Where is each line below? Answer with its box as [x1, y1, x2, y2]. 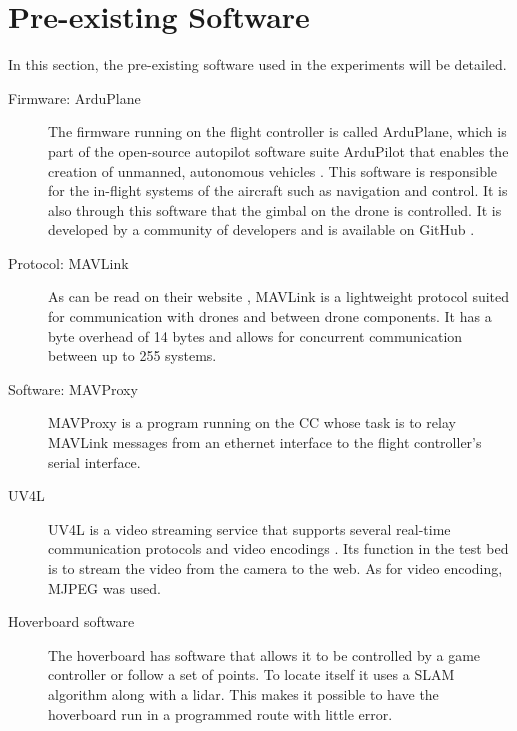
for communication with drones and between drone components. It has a [48, 306, 492, 327]
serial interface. [48, 451, 141, 472]
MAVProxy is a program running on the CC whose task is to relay [48, 412, 456, 433]
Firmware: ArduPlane [8, 87, 141, 108]
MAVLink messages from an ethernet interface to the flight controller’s [48, 432, 482, 453]
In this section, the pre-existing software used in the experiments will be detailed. [8, 54, 507, 75]
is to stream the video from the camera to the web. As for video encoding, [48, 558, 503, 578]
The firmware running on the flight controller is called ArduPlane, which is [48, 121, 507, 142]
